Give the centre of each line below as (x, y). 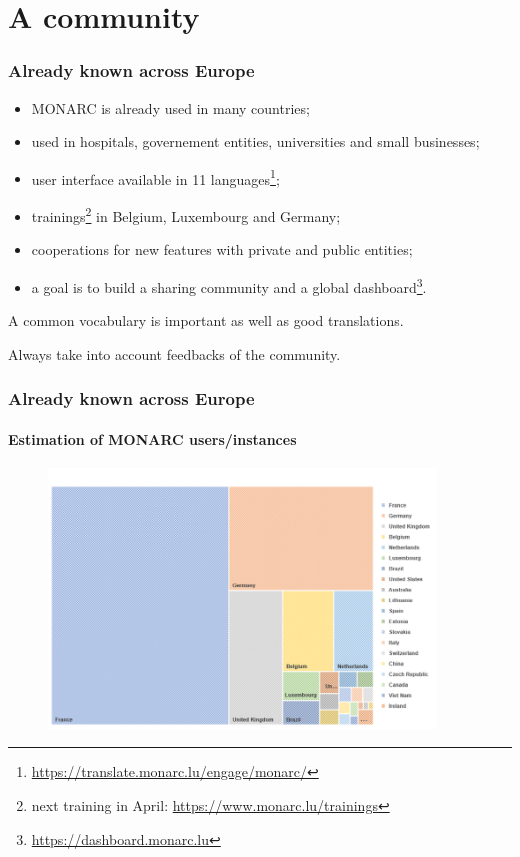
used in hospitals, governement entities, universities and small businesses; (255, 141)
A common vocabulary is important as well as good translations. (206, 320)
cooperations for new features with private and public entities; (222, 249)
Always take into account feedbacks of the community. (174, 353)
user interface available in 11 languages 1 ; (155, 177)
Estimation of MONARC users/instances (152, 438)
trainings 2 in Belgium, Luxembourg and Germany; (186, 214)
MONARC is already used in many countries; (170, 107)
